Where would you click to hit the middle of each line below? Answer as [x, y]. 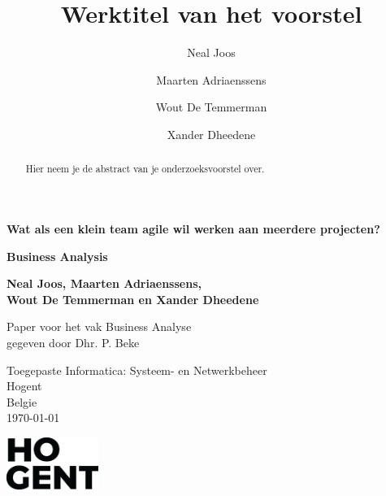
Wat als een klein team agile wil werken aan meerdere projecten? [193, 228]
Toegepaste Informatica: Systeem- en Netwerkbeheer [137, 370]
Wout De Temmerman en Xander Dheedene [133, 299]
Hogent [24, 386]
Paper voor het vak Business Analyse [99, 326]
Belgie [22, 401]
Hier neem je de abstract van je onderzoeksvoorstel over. [145, 169]
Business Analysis [57, 256]
